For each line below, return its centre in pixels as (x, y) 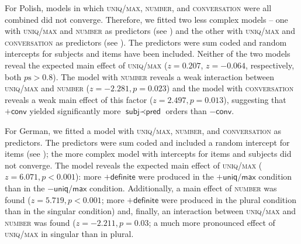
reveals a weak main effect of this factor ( (79, 99)
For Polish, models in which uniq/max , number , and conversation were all (138, 8)
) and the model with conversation (230, 88)
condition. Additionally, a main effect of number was (183, 188)
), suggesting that (255, 99)
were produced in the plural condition (229, 199)
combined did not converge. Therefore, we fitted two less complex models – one (146, 19)
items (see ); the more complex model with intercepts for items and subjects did (148, 154)
